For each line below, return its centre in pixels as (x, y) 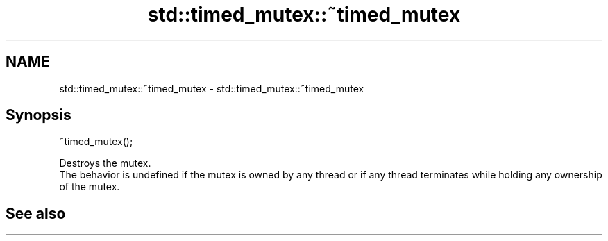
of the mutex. (90, 187)
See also (36, 213)
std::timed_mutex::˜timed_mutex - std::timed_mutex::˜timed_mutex (212, 88)
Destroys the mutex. (105, 163)
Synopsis (39, 115)
